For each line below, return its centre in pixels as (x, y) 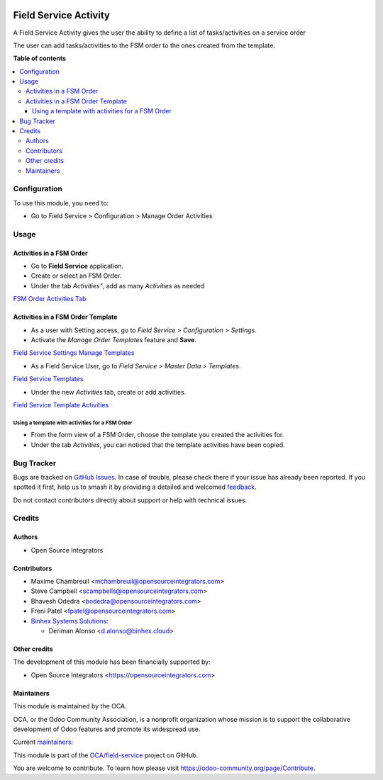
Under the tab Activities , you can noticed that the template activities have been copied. (158, 445)
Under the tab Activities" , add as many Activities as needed (118, 286)
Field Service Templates (48, 379)
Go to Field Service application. (77, 266)
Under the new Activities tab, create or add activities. (109, 392)
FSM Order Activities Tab (50, 299)
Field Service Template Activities (61, 405)
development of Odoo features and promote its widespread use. (107, 729)
